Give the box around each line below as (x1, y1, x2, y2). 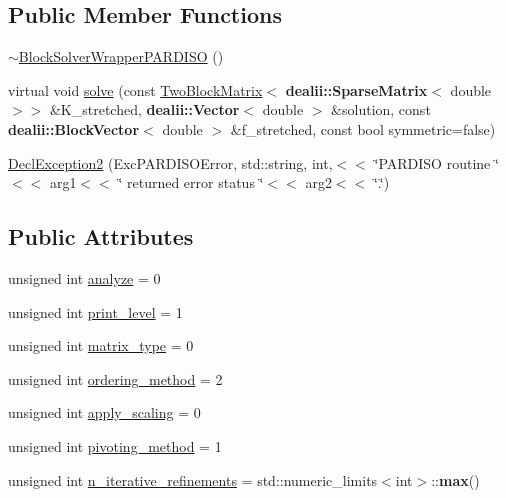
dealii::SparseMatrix (285, 79, 428, 100)
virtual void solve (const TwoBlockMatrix (8, 79, 263, 100)
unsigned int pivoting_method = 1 (8, 435, 222, 456)
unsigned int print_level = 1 (8, 301, 183, 322)
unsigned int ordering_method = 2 (8, 368, 223, 389)
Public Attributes (8, 221, 194, 252)
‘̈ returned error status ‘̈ (118, 172, 264, 193)
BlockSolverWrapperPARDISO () (18, 46, 224, 67)
